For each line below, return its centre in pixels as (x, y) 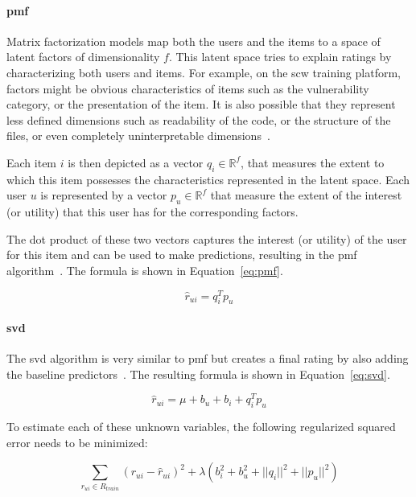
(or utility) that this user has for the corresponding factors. (152, 212)
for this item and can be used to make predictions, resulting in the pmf (182, 255)
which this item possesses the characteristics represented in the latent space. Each (208, 179)
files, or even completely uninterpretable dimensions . (138, 136)
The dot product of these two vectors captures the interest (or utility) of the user (207, 238)
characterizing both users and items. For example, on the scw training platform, (204, 72)
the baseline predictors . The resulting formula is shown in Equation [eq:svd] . (198, 374)
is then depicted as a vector (136, 162)
